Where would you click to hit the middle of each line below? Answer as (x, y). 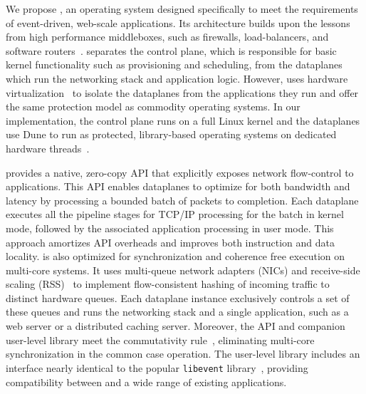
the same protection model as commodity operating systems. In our (153, 107)
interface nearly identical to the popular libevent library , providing (157, 367)
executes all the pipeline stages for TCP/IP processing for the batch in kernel (175, 214)
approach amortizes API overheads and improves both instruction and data (170, 242)
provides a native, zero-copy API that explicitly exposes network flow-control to (180, 172)
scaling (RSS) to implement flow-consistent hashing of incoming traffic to (168, 284)
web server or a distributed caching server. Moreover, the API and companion (176, 326)
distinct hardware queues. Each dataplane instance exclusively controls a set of (178, 297)
